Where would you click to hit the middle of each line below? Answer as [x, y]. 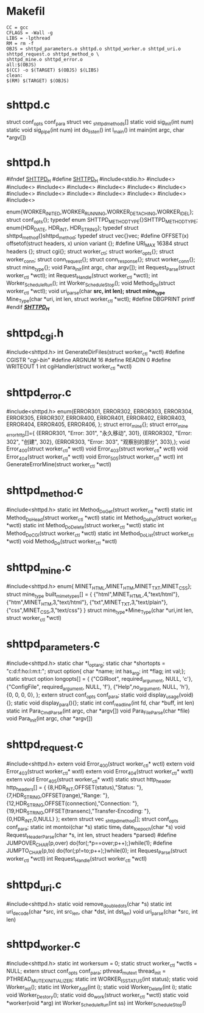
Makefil [26, 11]
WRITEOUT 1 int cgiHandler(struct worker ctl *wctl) [69, 367]
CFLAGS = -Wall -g [30, 33]
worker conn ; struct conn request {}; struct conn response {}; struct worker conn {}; [101, 260]
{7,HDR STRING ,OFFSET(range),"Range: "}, [58, 796]
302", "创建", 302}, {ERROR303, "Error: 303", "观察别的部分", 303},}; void [98, 442]
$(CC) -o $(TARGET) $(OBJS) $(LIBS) [53, 70]
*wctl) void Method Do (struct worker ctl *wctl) [62, 542]
